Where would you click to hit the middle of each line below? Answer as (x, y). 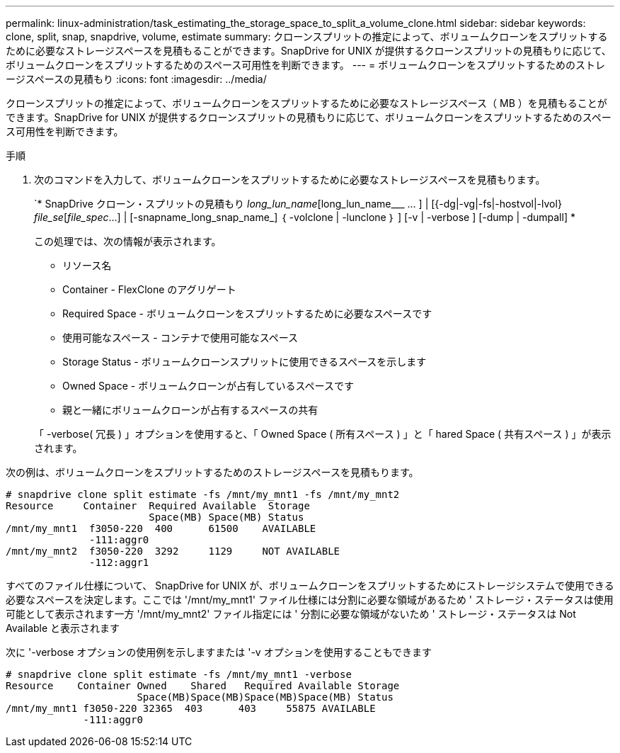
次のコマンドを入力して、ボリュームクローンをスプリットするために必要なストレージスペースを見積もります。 (290, 180)
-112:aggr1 (119, 562)
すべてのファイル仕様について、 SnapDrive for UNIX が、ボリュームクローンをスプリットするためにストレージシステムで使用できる (310, 585)
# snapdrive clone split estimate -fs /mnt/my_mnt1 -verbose (179, 674)
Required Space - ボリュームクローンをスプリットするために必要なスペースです (247, 313)
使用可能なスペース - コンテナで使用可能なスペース (180, 338)
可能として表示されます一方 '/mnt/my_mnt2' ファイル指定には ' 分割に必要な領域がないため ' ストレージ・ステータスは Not (291, 614)
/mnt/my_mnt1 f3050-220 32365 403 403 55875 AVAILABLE (191, 708)
